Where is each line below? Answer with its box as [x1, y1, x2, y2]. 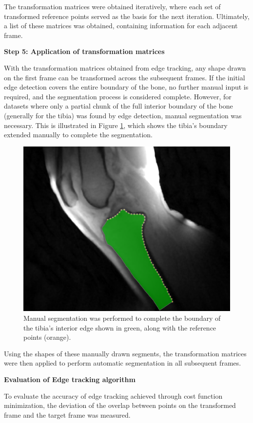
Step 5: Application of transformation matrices [4, 46, 165, 56]
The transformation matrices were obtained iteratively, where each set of [4, 1, 221, 11]
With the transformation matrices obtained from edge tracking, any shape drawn [4, 62, 246, 73]
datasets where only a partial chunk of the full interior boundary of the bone [4, 101, 233, 111]
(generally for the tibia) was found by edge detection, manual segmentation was [4, 110, 242, 120]
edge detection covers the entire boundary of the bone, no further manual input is [4, 82, 249, 92]
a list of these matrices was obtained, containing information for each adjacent [4, 20, 238, 31]
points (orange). [23, 332, 71, 342]
